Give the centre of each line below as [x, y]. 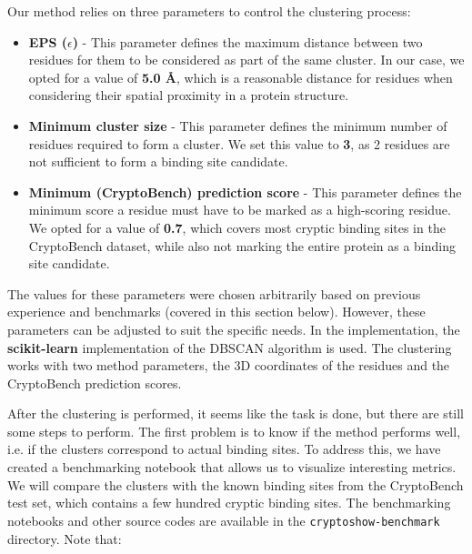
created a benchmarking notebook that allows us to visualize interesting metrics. [232, 467]
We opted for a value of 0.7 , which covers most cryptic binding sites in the [237, 227]
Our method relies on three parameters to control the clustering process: [209, 11]
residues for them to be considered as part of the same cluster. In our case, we [246, 60]
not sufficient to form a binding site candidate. [158, 161]
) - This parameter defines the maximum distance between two [247, 41]
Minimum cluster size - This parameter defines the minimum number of [238, 125]
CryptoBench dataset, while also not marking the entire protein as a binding [242, 245]
